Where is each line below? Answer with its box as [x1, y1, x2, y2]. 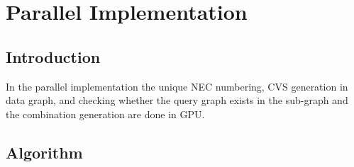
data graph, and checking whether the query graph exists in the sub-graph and [6, 93, 348, 108]
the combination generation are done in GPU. [6, 106, 205, 121]
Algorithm [6, 141, 83, 163]
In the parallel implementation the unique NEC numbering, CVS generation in [6, 79, 348, 93]
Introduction [6, 45, 101, 67]
